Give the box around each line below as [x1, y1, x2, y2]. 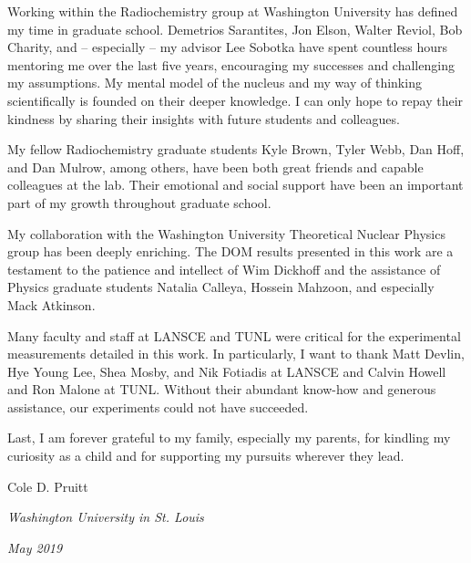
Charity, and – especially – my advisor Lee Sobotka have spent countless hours [7, 37, 447, 57]
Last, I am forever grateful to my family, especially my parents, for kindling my [7, 428, 451, 447]
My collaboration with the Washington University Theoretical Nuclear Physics [7, 224, 445, 243]
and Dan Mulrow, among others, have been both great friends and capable [7, 157, 424, 176]
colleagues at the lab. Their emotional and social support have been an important [7, 175, 464, 194]
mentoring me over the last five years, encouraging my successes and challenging [7, 55, 455, 74]
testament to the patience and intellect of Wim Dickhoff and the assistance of [7, 259, 441, 278]
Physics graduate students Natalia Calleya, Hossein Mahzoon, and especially [7, 277, 435, 297]
